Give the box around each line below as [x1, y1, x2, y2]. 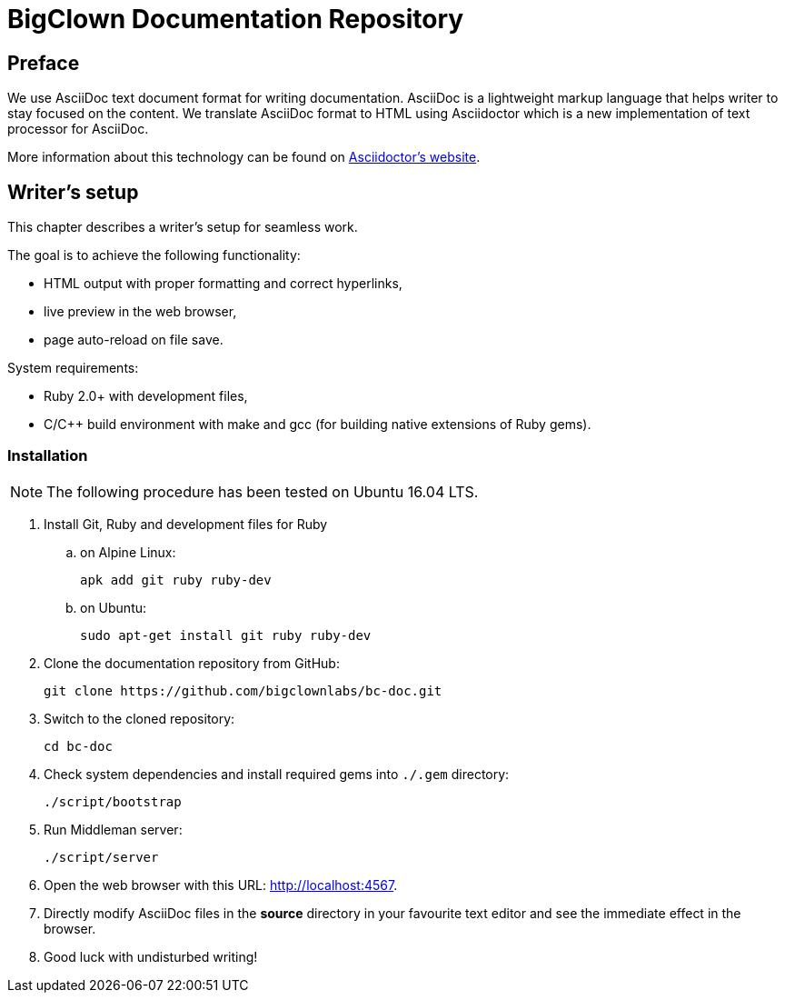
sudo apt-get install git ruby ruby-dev [80, 627, 372, 643]
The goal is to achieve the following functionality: [7, 247, 301, 264]
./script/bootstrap [44, 794, 182, 809]
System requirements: [7, 360, 139, 376]
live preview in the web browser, [44, 304, 237, 320]
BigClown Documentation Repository [7, 4, 464, 35]
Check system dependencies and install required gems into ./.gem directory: [44, 765, 510, 782]
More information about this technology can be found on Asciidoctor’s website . [7, 149, 481, 165]
